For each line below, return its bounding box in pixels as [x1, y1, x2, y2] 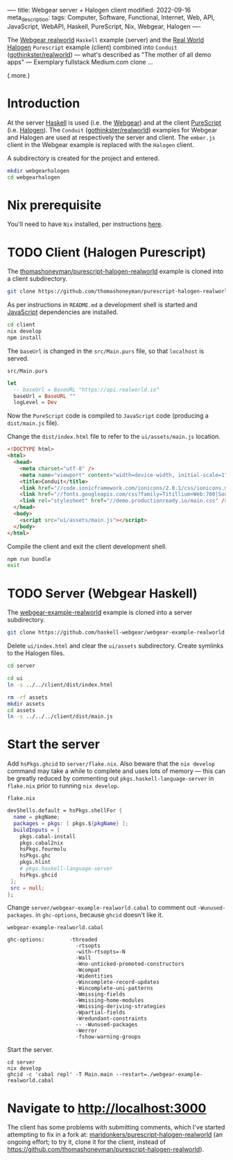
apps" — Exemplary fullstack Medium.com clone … [7, 58, 154, 66]
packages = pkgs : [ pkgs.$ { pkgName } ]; [13, 820, 129, 827]
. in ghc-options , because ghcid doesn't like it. [32, 911, 164, 919]
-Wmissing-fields [75, 991, 126, 998]
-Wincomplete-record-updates [75, 979, 159, 986]
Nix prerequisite [7, 197, 102, 213]
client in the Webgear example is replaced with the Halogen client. [7, 140, 194, 148]
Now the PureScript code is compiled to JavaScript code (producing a [7, 412, 209, 420]
